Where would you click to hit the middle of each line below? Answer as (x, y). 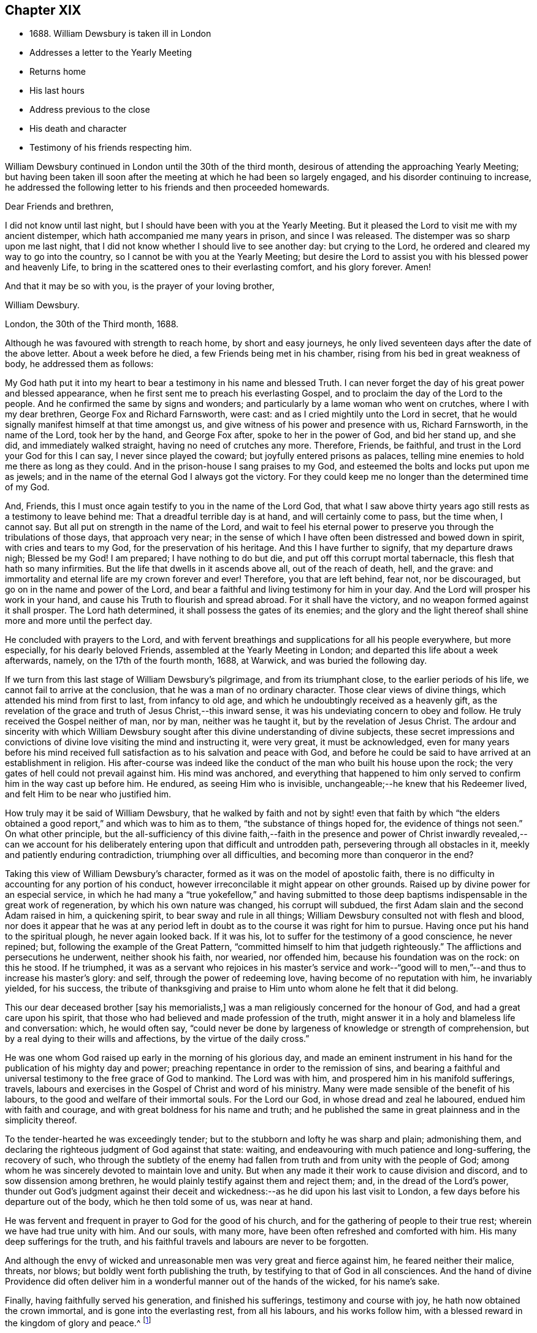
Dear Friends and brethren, (59, 207)
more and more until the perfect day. (79, 621)
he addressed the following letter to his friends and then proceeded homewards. (167, 188)
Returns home (58, 72)
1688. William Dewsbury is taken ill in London (120, 34)
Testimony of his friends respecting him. (111, 148)
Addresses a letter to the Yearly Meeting (111, 53)
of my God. (27, 487)
